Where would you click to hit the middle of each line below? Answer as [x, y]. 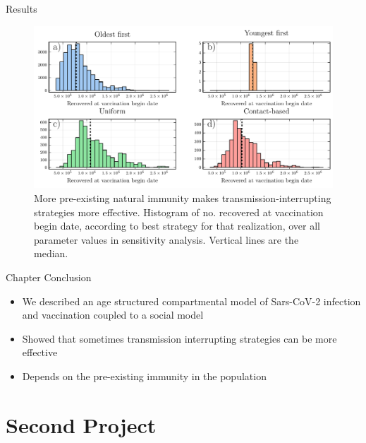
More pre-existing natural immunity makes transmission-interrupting [183, 197]
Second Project [81, 424]
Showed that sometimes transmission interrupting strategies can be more [179, 338]
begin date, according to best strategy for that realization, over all [177, 226]
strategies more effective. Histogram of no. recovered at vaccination [179, 212]
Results [22, 8]
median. [51, 253]
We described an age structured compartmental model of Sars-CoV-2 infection [191, 301]
